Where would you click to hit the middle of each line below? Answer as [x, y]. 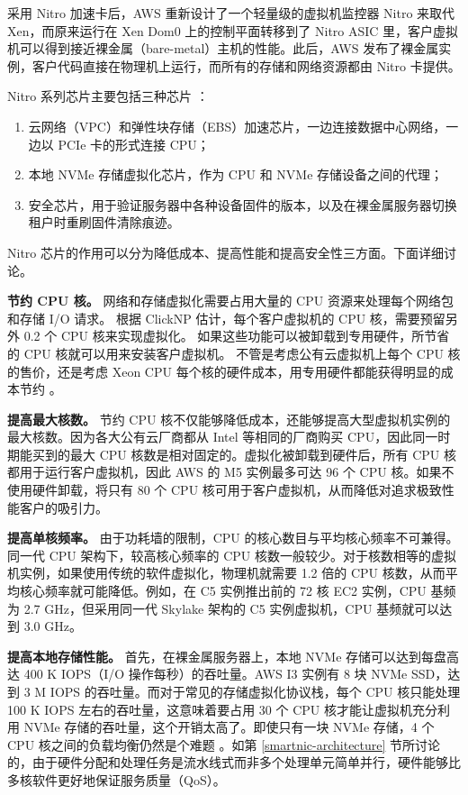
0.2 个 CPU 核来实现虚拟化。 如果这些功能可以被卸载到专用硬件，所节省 [237, 336]
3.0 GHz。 [53, 626]
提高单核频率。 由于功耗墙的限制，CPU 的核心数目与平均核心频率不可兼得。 [233, 538]
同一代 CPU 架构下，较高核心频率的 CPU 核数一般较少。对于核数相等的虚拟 [232, 555]
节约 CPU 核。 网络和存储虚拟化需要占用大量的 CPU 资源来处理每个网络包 [230, 301]
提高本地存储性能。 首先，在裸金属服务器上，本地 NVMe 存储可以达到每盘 [227, 656]
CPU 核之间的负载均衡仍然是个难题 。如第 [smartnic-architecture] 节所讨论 [224, 744]
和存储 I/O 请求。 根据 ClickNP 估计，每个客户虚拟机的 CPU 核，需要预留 [226, 318]
